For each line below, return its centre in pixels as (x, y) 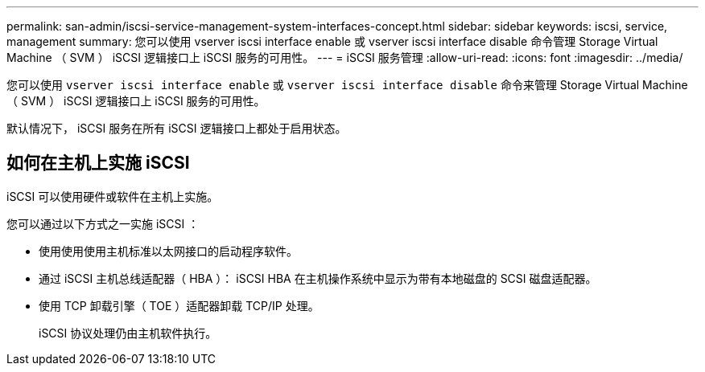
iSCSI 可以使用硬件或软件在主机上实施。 (113, 196)
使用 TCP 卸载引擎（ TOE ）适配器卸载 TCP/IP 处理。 (179, 305)
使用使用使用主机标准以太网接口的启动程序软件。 (168, 251)
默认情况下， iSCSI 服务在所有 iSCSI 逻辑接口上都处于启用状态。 (177, 128)
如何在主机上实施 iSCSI (98, 163)
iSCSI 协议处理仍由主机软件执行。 (128, 333)
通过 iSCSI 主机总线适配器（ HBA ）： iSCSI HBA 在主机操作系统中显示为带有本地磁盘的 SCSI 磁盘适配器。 (318, 278)
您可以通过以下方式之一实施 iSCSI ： (103, 223)
